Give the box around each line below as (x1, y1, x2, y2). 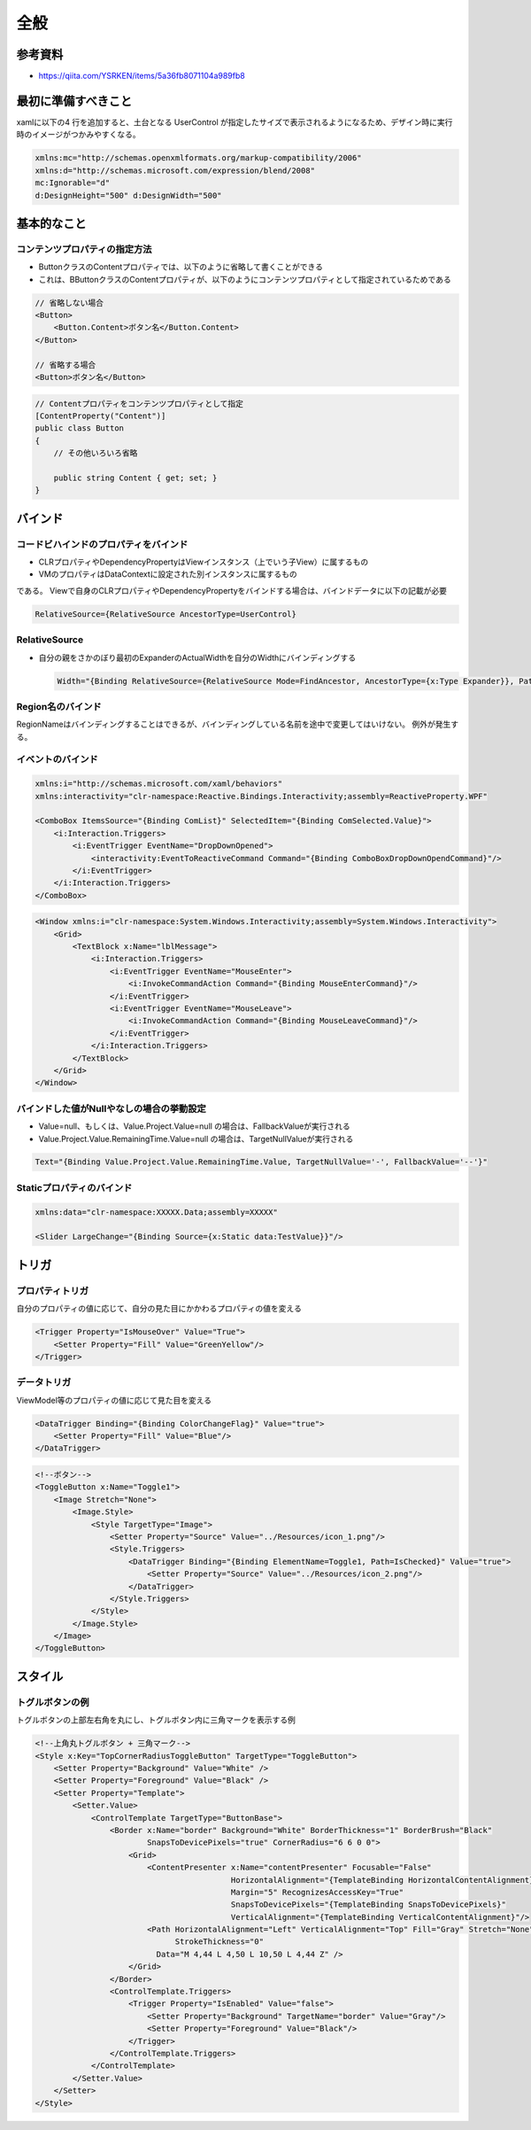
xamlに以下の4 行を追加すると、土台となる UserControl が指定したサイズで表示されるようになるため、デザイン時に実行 (16, 116, 453, 128)
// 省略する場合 (35, 360, 96, 369)
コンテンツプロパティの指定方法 (16, 243, 152, 255)
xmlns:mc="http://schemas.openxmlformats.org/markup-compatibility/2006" (35, 153, 362, 163)
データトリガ (16, 1376, 72, 1388)
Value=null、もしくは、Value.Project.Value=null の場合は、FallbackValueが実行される (38, 1121, 351, 1131)
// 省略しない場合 (35, 298, 104, 307)
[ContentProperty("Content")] (35, 410, 166, 421)
